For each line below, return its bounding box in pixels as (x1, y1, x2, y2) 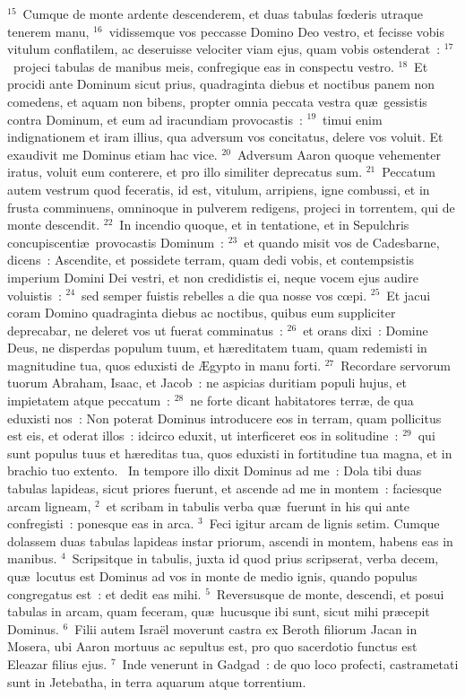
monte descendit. (7, 215, 100, 234)
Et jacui (386, 285, 431, 304)
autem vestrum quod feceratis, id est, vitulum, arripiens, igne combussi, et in (7, 179, 430, 198)
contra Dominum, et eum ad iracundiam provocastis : (7, 109, 303, 128)
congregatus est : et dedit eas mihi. (7, 584, 202, 603)
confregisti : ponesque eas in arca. (7, 514, 194, 533)
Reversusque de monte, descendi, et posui (216, 584, 444, 603)
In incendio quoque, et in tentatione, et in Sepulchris (119, 215, 409, 234)
